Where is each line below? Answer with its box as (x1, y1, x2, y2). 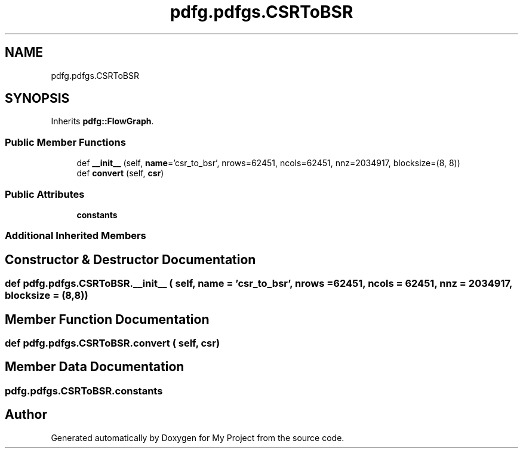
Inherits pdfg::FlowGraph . (51, 116, 154, 127)
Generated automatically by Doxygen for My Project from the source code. (51, 432, 344, 443)
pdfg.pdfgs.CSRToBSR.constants (5, 384, 163, 397)
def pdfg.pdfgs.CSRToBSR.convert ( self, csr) (5, 337, 220, 349)
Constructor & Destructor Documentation (5, 252, 256, 267)
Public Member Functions (5, 136, 126, 148)
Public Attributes (5, 188, 85, 200)
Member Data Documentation (5, 359, 184, 375)
